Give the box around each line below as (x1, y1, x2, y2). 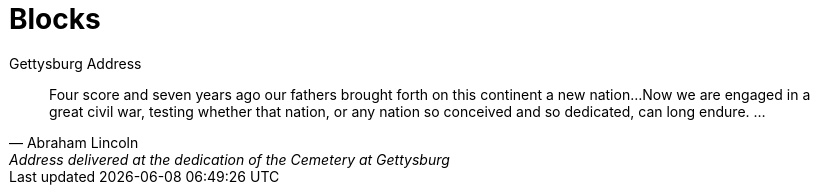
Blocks (9, 2, 101, 36)
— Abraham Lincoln (9, 133, 139, 151)
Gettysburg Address (9, 54, 142, 72)
